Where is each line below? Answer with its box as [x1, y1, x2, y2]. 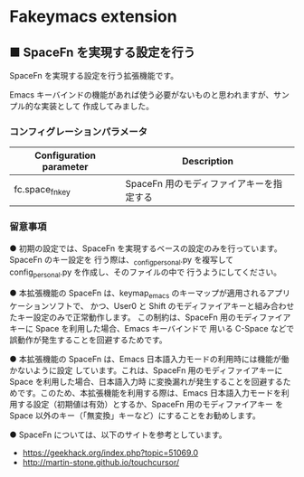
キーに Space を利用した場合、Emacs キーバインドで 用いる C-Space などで [9, 323, 295, 333]
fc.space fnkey [14, 182, 71, 197]
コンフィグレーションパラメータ [9, 125, 147, 137]
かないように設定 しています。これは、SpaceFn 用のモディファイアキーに [9, 364, 283, 376]
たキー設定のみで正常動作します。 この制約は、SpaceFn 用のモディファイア [9, 312, 291, 323]
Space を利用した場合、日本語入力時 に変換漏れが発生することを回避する [9, 376, 283, 387]
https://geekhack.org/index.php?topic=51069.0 [22, 447, 199, 458]
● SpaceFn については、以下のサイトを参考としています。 [9, 429, 227, 440]
